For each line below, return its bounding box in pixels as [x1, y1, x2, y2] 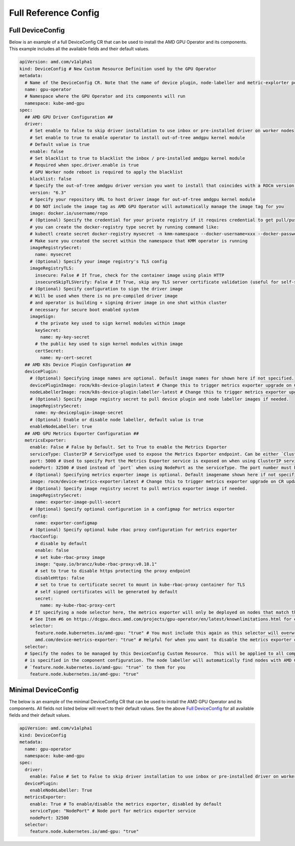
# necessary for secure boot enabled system [29, 307, 139, 312]
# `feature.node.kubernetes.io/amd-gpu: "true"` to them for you [25, 664, 186, 670]
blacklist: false [29, 176, 72, 182]
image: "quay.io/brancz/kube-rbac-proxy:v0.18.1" [35, 561, 157, 567]
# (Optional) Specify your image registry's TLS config [29, 259, 168, 264]
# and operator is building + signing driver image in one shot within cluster [29, 300, 227, 306]
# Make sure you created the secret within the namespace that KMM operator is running [29, 238, 248, 243]
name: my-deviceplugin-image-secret [35, 410, 123, 415]
